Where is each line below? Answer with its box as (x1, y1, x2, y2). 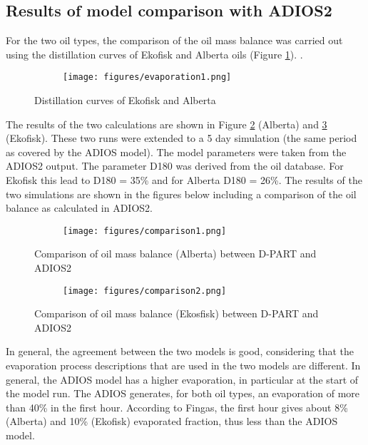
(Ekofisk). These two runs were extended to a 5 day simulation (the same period (6, 131, 357, 145)
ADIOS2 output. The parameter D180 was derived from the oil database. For (6, 158, 344, 173)
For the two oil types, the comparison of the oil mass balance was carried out (6, 33, 343, 48)
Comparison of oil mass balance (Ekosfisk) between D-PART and (34, 306, 319, 321)
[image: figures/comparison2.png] (63, 285, 227, 296)
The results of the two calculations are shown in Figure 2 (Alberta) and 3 (6, 116, 327, 131)
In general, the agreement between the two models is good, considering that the (6, 344, 354, 359)
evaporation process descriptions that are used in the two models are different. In (6, 358, 361, 373)
